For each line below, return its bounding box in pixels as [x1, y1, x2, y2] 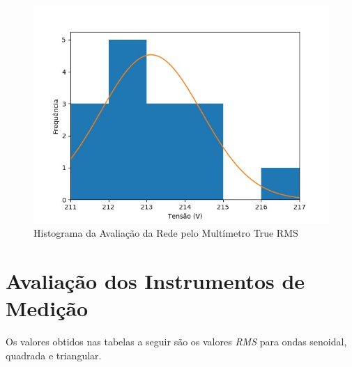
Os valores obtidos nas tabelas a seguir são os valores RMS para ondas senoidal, [6, 334, 347, 349]
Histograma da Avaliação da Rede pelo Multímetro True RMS [33, 226, 298, 240]
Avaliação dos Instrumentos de [6, 267, 305, 295]
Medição [6, 294, 89, 322]
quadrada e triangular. [6, 348, 102, 362]
